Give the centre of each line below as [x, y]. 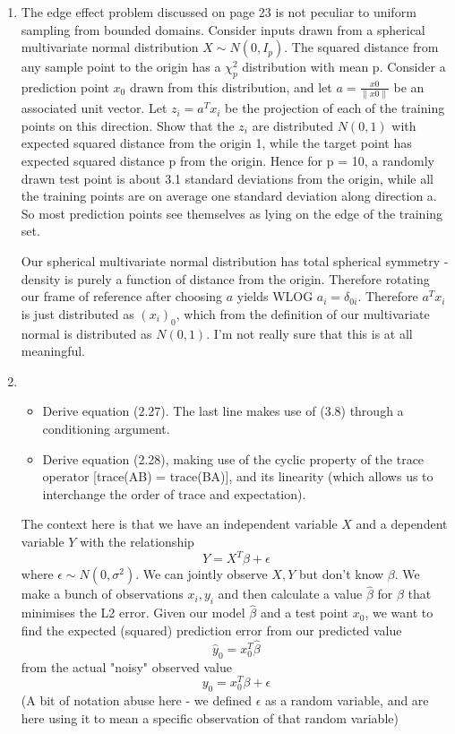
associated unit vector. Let [94, 108]
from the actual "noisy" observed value [126, 666]
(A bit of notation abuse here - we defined [136, 699]
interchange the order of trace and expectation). [174, 493]
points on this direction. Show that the [128, 125]
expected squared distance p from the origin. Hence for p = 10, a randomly [227, 161]
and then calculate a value [290, 594]
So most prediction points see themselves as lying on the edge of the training [232, 213]
